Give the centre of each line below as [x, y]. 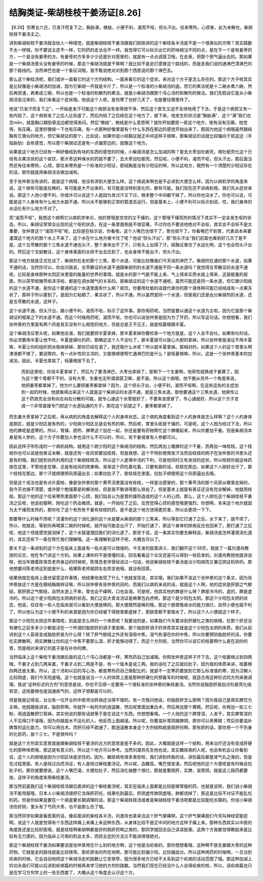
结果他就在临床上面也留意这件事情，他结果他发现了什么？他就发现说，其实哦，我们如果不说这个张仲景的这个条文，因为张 [131, 578]
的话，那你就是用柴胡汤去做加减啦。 [45, 172]
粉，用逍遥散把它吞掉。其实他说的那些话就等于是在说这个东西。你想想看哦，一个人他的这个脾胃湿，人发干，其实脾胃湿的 [131, 714]
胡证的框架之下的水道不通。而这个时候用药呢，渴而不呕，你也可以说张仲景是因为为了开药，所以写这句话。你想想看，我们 [131, 318]
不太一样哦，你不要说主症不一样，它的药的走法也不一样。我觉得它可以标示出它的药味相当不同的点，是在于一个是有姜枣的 [131, 50]
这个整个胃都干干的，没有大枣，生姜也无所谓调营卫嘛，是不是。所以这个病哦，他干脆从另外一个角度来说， [132, 379]
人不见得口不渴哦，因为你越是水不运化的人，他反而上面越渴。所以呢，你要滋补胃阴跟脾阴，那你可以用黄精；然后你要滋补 [131, 721]
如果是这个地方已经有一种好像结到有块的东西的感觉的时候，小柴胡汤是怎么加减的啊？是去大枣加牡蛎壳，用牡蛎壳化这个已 [131, 152]
